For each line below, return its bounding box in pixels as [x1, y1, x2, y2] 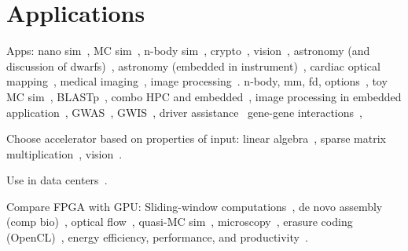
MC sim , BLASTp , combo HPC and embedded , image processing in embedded [6, 88, 402, 104]
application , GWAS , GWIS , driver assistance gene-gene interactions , [6, 104, 362, 120]
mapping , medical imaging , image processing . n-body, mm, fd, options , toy [6, 73, 388, 89]
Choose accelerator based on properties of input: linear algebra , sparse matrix [6, 130, 386, 147]
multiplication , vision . [6, 145, 123, 162]
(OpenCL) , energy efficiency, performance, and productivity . [6, 229, 308, 246]
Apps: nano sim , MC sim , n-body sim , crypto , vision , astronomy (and [6, 42, 370, 59]
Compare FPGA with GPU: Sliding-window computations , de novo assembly [6, 198, 383, 214]
